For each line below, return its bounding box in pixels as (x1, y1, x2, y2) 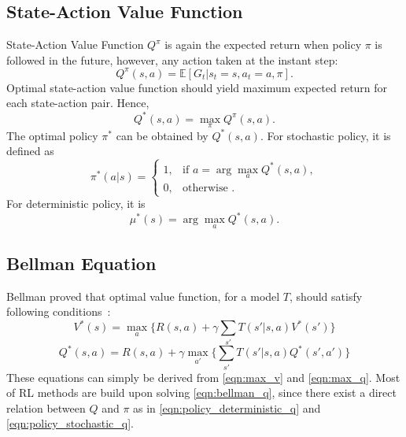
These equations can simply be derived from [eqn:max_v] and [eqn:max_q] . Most (6, 368, 400, 385)
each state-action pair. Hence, (6, 94, 149, 111)
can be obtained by (116, 127, 209, 143)
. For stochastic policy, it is (260, 127, 391, 143)
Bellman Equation (6, 250, 157, 275)
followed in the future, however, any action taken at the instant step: (6, 51, 338, 68)
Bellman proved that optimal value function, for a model (6, 287, 280, 304)
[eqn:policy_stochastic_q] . (6, 415, 134, 431)
